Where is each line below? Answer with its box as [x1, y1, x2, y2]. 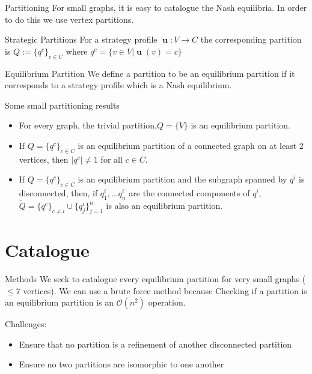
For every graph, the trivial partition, [19, 119, 157, 131]
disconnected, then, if [19, 187, 98, 199]
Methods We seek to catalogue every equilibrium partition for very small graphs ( [5, 273, 306, 285]
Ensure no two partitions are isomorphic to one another [19, 358, 224, 370]
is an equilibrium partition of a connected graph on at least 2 [78, 139, 304, 151]
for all [100, 152, 123, 165]
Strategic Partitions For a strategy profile [5, 33, 158, 46]
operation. [148, 296, 186, 309]
